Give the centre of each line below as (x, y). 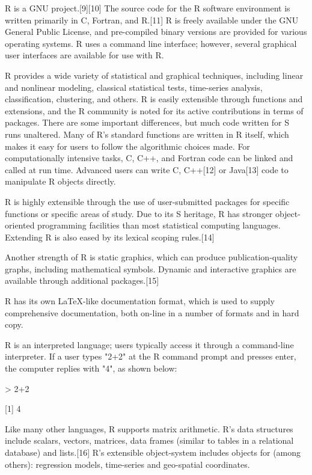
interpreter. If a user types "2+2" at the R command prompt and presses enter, (151, 356)
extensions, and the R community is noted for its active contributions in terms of (154, 110)
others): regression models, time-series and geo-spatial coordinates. (127, 464)
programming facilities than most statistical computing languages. (159, 225)
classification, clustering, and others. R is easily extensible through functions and (154, 99)
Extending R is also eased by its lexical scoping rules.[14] (110, 237)
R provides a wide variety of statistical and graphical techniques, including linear (154, 75)
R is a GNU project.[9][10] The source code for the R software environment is (148, 8)
